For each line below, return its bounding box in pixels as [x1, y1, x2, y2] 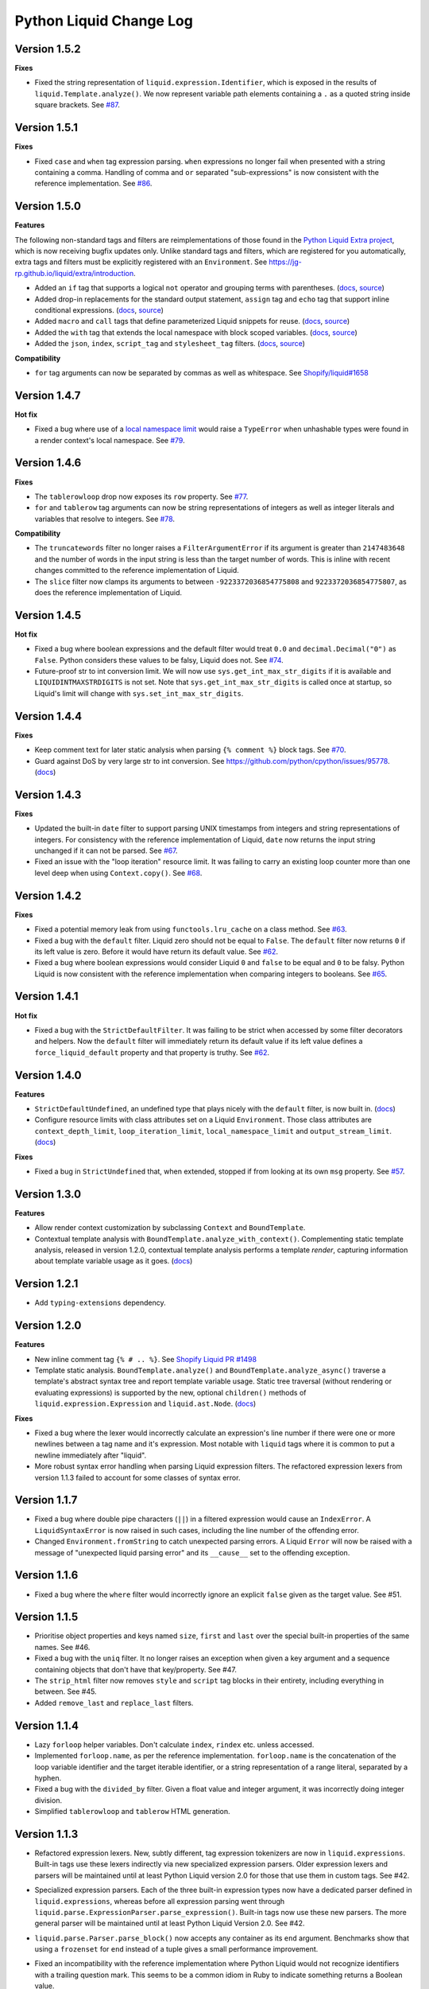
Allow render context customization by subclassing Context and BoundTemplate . [34, 1223, 306, 1232]
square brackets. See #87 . [34, 100, 121, 110]
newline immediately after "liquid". [34, 1450, 147, 1460]
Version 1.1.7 [14, 1493, 78, 1507]
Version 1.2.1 [14, 1277, 79, 1290]
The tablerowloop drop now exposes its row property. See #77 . [34, 492, 249, 501]
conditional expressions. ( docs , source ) [34, 305, 164, 314]
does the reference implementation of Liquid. [34, 588, 183, 597]
